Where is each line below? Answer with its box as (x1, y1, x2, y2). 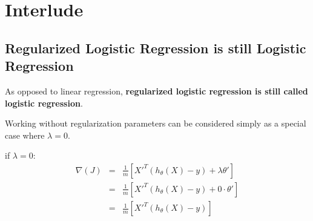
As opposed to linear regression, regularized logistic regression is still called (5, 84, 308, 97)
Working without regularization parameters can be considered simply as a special (5, 117, 306, 130)
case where (5, 128, 45, 141)
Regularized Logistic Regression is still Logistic (5, 38, 306, 57)
